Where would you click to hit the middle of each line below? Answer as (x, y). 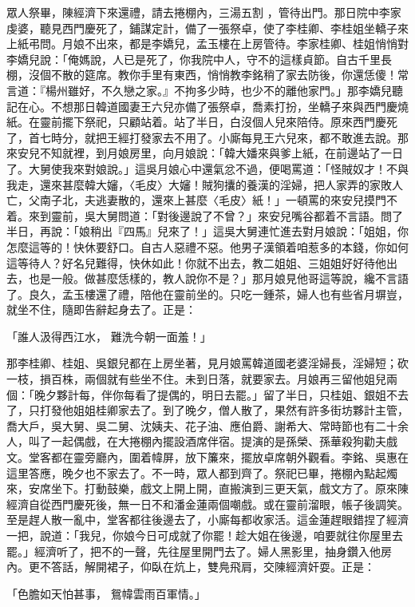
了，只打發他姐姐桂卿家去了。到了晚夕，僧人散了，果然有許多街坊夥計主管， (207, 410)
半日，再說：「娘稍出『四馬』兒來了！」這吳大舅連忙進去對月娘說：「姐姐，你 (207, 231)
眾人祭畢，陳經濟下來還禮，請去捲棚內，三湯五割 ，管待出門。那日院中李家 (204, 12)
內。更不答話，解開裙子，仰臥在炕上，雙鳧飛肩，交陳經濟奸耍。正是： (191, 567)
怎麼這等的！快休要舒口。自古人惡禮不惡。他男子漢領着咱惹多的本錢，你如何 (207, 246)
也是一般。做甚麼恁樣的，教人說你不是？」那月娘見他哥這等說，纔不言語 (218, 278)
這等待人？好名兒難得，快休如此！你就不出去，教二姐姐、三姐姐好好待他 (196, 262)
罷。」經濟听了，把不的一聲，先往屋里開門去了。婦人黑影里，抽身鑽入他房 (199, 551)
